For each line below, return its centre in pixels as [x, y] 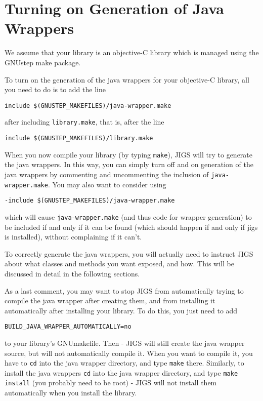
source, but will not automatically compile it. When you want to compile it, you [129, 353]
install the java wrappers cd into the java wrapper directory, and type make [121, 372]
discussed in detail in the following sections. [72, 273]
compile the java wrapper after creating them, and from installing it [110, 300]
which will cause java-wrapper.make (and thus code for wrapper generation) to [128, 216]
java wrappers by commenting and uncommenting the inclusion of [107, 174]
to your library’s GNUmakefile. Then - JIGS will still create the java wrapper [125, 343]
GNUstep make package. [43, 62]
